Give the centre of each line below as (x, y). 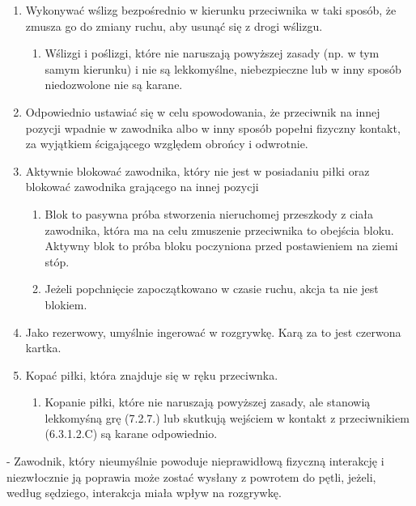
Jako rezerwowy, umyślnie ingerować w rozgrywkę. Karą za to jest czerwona (213, 332)
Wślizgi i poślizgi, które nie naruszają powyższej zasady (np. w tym (212, 53)
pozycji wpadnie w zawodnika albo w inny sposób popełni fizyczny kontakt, (213, 128)
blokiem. (66, 304)
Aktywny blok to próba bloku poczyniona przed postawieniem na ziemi (221, 246)
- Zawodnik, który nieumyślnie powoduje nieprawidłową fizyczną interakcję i (195, 461)
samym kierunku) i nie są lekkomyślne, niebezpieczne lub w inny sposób (223, 68)
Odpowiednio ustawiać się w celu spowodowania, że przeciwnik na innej (203, 111)
